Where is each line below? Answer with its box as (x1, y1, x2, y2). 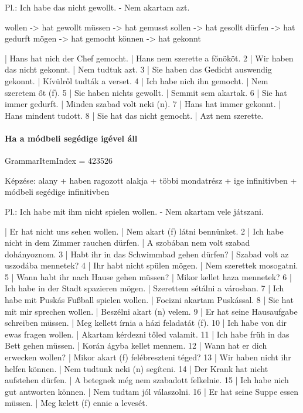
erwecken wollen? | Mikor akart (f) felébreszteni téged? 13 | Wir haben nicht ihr (5, 351, 291, 363)
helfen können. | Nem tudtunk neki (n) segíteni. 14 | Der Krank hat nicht (5, 362, 268, 374)
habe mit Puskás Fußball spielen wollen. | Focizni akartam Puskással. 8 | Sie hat (5, 294, 294, 306)
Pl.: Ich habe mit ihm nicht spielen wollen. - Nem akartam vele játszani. (5, 205, 264, 217)
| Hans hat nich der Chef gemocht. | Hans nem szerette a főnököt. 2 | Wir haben (5, 51, 294, 64)
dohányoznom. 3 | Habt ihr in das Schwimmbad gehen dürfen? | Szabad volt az (5, 247, 289, 260)
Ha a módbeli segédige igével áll (5, 132, 138, 144)
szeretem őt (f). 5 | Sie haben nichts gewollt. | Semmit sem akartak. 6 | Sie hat (5, 86, 287, 98)
